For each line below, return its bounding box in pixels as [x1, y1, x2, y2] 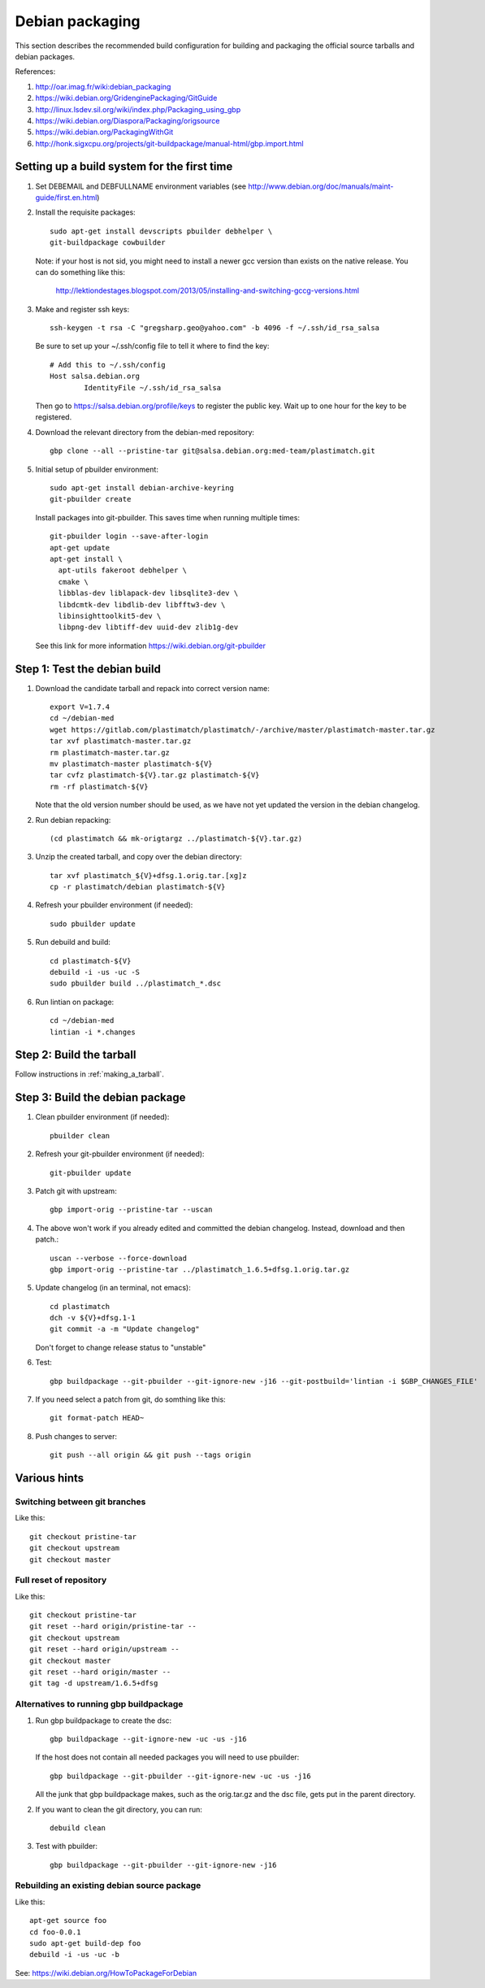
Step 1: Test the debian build [15, 662, 162, 676]
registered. [35, 412, 72, 422]
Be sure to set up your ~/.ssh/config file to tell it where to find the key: [35, 341, 270, 351]
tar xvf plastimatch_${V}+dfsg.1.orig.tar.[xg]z [50, 871, 247, 880]
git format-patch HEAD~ [50, 1413, 145, 1423]
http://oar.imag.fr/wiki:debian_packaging [35, 81, 171, 91]
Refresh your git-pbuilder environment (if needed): [35, 1149, 205, 1159]
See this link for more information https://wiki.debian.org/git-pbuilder [35, 641, 266, 650]
